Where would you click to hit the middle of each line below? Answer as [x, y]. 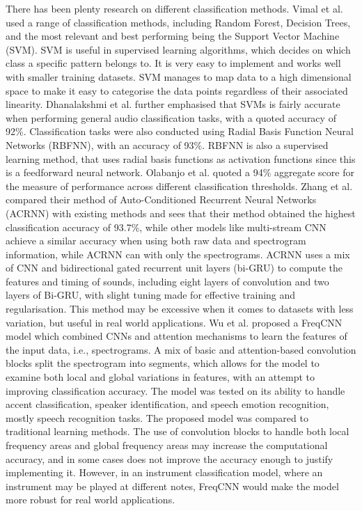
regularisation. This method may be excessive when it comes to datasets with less [180, 309]
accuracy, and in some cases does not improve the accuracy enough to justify [170, 458]
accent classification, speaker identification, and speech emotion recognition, [167, 404]
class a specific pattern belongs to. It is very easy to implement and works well [173, 63]
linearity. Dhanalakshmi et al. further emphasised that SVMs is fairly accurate [173, 104]
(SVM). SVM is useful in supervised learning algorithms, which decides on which [178, 49]
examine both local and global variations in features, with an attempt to [160, 377]
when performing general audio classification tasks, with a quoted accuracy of [171, 117]
